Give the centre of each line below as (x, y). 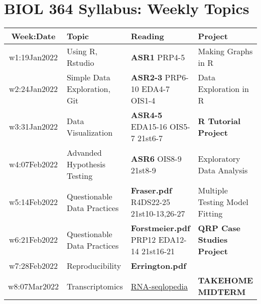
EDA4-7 (156, 89)
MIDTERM (222, 292)
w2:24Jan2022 (33, 89)
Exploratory (219, 158)
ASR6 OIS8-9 (156, 158)
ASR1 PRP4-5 (158, 57)
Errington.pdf (158, 266)
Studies (213, 240)
